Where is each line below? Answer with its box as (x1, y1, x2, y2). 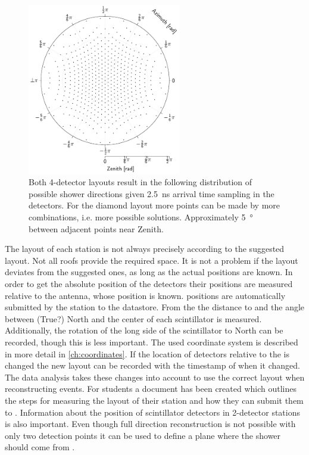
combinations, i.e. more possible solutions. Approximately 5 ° (29, 211, 253, 223)
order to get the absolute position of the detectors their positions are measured (5, 278, 293, 290)
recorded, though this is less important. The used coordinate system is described (5, 336, 298, 348)
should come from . (5, 441, 75, 453)
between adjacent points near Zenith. (29, 222, 164, 235)
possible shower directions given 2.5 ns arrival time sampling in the (29, 187, 274, 200)
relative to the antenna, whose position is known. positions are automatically (5, 289, 286, 301)
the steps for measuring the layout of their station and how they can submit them (5, 394, 304, 406)
